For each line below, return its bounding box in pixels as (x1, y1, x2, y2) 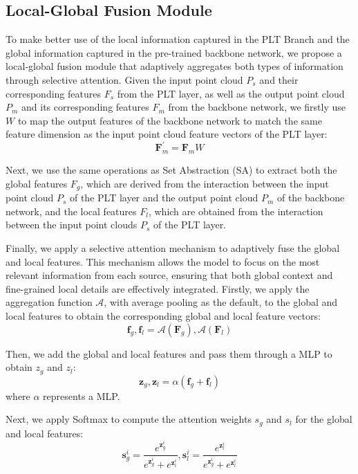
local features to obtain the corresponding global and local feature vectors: (6, 309, 321, 323)
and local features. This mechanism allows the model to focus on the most (6, 254, 320, 268)
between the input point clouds (6, 217, 138, 232)
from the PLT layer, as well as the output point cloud (117, 86, 345, 100)
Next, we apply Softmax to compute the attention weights (6, 412, 252, 426)
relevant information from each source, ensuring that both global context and (6, 268, 333, 282)
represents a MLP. (43, 388, 120, 403)
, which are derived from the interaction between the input (80, 176, 329, 190)
